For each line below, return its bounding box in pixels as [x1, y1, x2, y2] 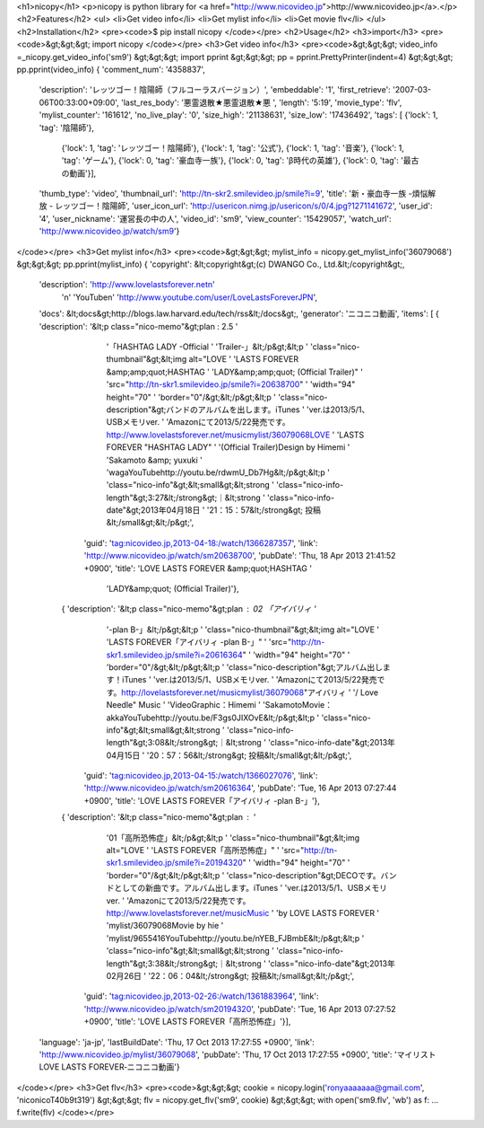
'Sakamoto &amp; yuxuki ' [106, 454, 203, 465]
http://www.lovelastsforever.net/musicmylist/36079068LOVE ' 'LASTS [106, 429, 365, 440]
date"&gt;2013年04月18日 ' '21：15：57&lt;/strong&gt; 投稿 [106, 505, 322, 516]
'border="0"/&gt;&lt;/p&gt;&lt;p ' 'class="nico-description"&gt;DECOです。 [106, 869, 381, 880]
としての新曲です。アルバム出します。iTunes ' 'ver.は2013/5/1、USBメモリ [113, 883, 387, 894]
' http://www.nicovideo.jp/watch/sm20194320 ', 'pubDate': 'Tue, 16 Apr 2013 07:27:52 [83, 1003, 396, 1014]
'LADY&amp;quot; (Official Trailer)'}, [106, 584, 239, 595]
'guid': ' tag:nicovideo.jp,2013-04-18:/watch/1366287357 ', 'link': [83, 537, 318, 548]
